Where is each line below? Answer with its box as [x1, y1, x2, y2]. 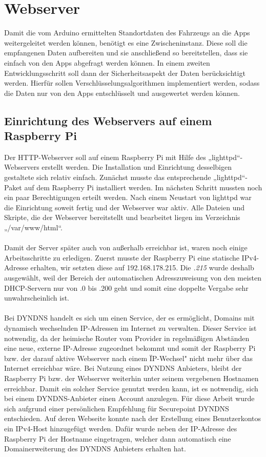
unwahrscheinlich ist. [4, 292, 69, 303]
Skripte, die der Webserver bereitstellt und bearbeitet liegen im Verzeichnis [4, 212, 240, 223]
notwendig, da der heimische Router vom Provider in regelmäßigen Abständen [4, 332, 250, 343]
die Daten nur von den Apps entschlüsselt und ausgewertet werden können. [4, 87, 240, 98]
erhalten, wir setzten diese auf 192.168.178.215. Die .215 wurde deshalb [30, 262, 254, 273]
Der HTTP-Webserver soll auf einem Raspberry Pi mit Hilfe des [4, 151, 206, 162]
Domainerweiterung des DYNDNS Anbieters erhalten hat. [4, 443, 186, 454]
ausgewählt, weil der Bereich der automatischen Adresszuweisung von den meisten [4, 272, 262, 283]
